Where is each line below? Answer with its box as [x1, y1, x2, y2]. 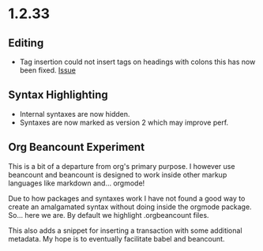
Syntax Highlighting [8, 88, 108, 102]
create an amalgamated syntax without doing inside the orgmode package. [8, 202, 252, 212]
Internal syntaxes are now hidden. [19, 109, 130, 118]
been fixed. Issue [19, 66, 77, 75]
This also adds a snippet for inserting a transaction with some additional [8, 226, 242, 235]
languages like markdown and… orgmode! [8, 178, 145, 188]
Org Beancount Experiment [8, 140, 145, 154]
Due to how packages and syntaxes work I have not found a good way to [8, 193, 246, 203]
